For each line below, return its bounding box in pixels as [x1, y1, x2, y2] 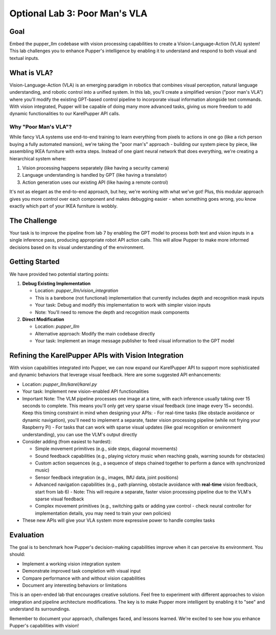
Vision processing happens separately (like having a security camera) [22, 165, 169, 171]
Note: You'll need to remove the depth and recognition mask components [35, 309, 190, 315]
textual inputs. [9, 55, 39, 61]
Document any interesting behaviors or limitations [22, 582, 127, 588]
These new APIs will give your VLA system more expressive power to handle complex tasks [22, 517, 215, 523]
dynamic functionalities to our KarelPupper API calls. [9, 111, 120, 117]
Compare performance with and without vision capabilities [22, 575, 146, 581]
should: [9, 551, 26, 558]
